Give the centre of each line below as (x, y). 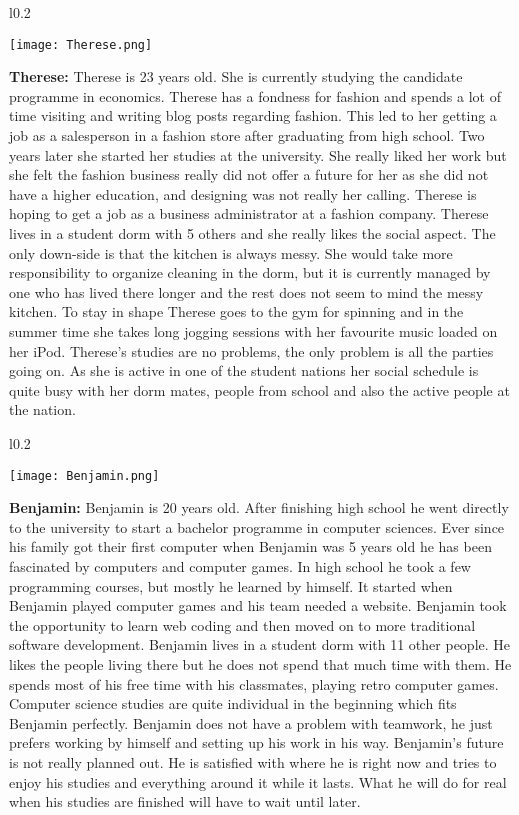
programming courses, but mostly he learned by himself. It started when (231, 585)
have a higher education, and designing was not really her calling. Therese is (243, 193)
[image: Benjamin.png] (84, 475)
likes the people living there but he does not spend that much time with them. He (260, 663)
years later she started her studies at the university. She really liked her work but (258, 154)
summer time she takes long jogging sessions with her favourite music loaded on (253, 330)
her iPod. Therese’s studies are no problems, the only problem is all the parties (251, 350)
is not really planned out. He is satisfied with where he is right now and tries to (253, 761)
